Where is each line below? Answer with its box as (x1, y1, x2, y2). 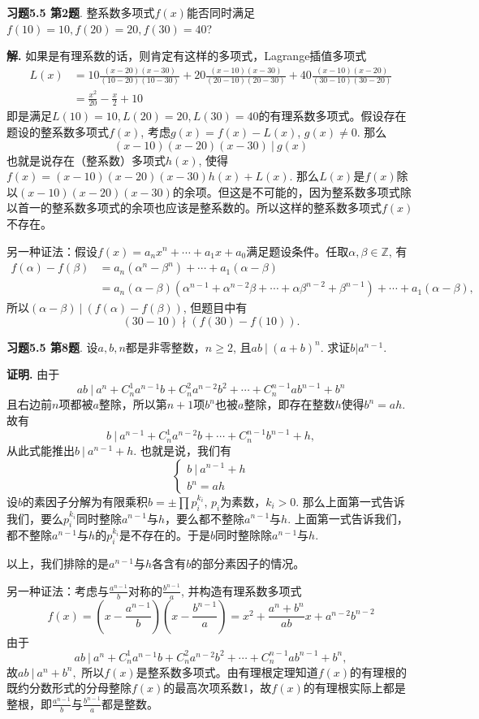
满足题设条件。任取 (246, 242, 349, 259)
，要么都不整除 (165, 509, 245, 526)
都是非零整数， (125, 338, 205, 355)
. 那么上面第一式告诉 (296, 492, 405, 509)
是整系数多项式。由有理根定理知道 (136, 663, 318, 680)
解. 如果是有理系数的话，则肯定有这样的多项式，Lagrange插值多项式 (6, 47, 367, 64)
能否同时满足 (186, 4, 255, 20)
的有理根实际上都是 (303, 679, 406, 696)
